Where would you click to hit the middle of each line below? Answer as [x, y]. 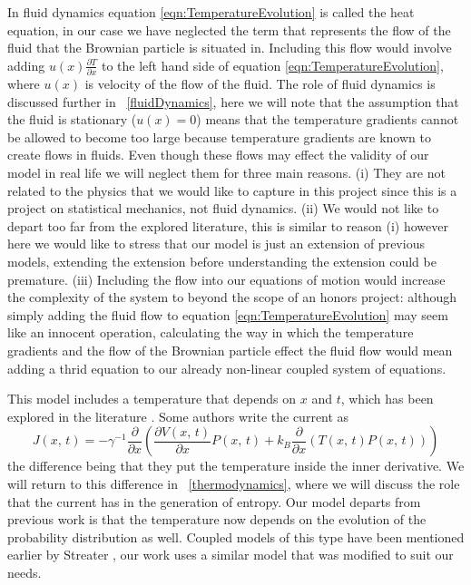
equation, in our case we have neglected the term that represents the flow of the [229, 29]
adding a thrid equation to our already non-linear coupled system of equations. [227, 368]
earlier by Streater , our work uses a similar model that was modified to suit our [231, 555]
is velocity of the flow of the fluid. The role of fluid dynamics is [260, 84]
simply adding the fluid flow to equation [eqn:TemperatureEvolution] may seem [228, 314]
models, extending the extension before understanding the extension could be [222, 262]
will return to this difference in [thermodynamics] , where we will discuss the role [234, 483]
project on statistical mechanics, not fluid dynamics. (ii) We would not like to [223, 208]
